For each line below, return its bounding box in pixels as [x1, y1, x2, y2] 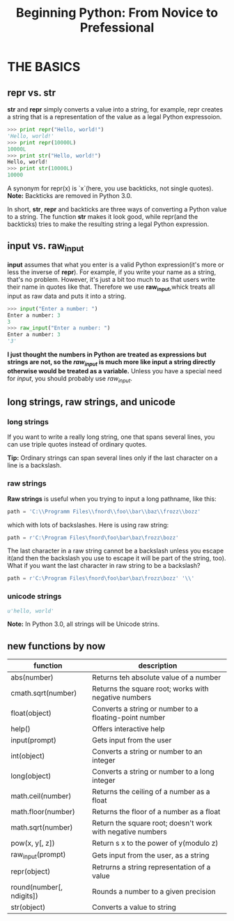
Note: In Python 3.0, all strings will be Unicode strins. [7, 620, 160, 629]
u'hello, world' [7, 607, 54, 615]
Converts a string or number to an [91, 747, 203, 756]
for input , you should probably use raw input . [7, 374, 132, 384]
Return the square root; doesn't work [91, 818, 212, 828]
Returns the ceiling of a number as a [91, 787, 210, 797]
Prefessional [79, 20, 155, 36]
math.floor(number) [10, 807, 75, 817]
